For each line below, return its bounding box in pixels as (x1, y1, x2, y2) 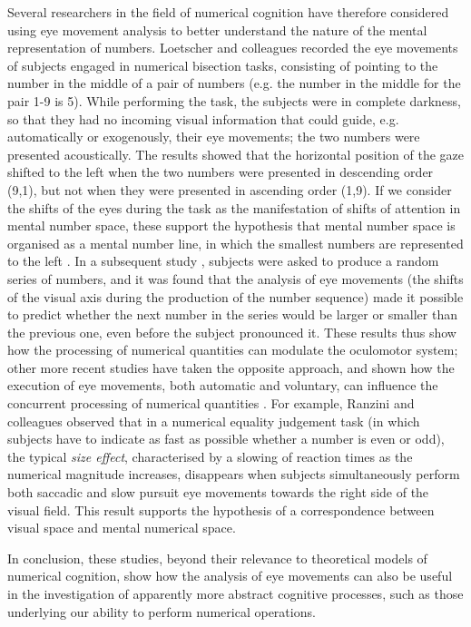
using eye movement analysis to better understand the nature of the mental (7, 20, 427, 39)
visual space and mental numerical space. (7, 518, 236, 537)
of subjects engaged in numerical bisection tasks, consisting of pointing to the (7, 55, 438, 74)
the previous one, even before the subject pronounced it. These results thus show (7, 322, 456, 341)
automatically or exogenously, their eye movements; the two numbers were (7, 127, 420, 146)
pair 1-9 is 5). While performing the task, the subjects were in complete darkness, (7, 91, 461, 110)
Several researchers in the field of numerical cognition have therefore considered (7, 3, 449, 21)
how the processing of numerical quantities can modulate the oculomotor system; (7, 340, 458, 359)
